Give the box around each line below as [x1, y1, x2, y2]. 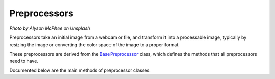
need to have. [9, 58, 38, 64]
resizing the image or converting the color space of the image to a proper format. [9, 42, 180, 48]
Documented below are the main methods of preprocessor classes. [9, 67, 151, 73]
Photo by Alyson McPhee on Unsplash [9, 25, 90, 31]
